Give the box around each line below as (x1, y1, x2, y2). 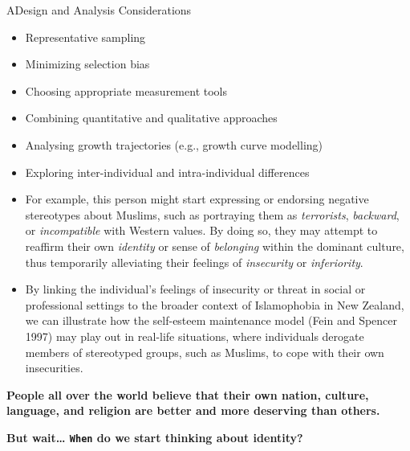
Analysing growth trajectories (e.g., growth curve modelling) (25, 136, 323, 153)
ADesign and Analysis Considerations (6, 2, 192, 18)
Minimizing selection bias (25, 55, 150, 72)
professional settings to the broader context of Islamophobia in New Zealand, (25, 296, 404, 313)
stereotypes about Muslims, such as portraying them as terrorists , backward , (25, 206, 400, 223)
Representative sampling (25, 28, 146, 45)
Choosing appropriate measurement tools (25, 82, 227, 99)
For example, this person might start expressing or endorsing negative (25, 191, 369, 207)
